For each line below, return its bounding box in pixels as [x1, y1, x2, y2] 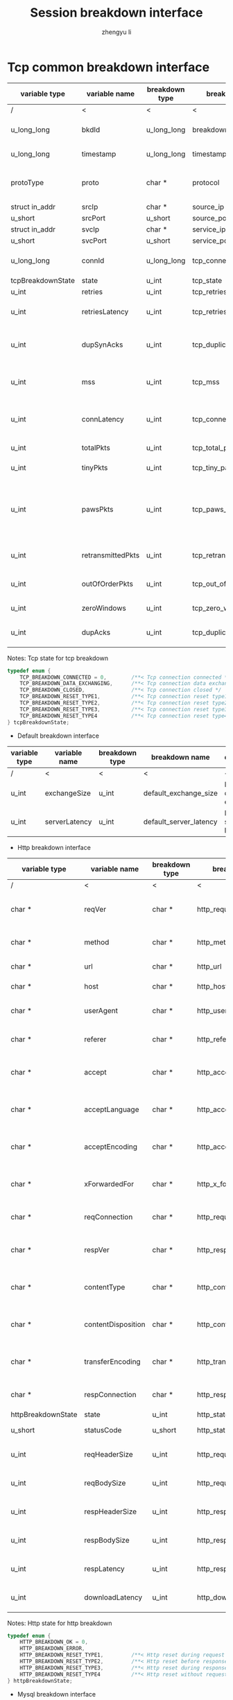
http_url [196, 962, 222, 971]
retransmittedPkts [81, 550, 140, 560]
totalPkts [81, 442, 111, 452]
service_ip [191, 224, 226, 234]
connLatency [81, 414, 125, 424]
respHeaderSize [84, 1507, 137, 1516]
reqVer [84, 904, 106, 914]
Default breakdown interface [17, 731, 99, 740]
